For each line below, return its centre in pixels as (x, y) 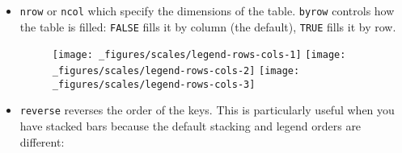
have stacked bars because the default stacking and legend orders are (190, 125)
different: (42, 141)
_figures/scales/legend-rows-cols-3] (154, 84)
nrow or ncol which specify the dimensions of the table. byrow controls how (207, 10)
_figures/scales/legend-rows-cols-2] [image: (176, 70)
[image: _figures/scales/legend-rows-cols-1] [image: (199, 55)
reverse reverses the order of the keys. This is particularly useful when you (207, 110)
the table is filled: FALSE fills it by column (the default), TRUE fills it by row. (208, 26)
